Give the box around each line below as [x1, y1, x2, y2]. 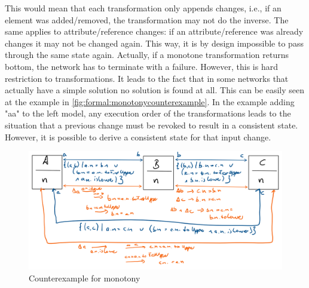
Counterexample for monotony [29, 271, 140, 284]
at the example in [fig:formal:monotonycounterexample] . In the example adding [5, 95, 295, 108]
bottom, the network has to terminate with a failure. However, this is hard [5, 60, 278, 72]
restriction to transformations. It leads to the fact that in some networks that [5, 72, 289, 84]
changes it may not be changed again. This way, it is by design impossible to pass [5, 36, 304, 49]
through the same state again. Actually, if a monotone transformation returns [5, 48, 289, 61]
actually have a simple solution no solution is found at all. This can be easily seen [5, 84, 305, 96]
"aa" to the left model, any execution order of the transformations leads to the [5, 107, 291, 120]
